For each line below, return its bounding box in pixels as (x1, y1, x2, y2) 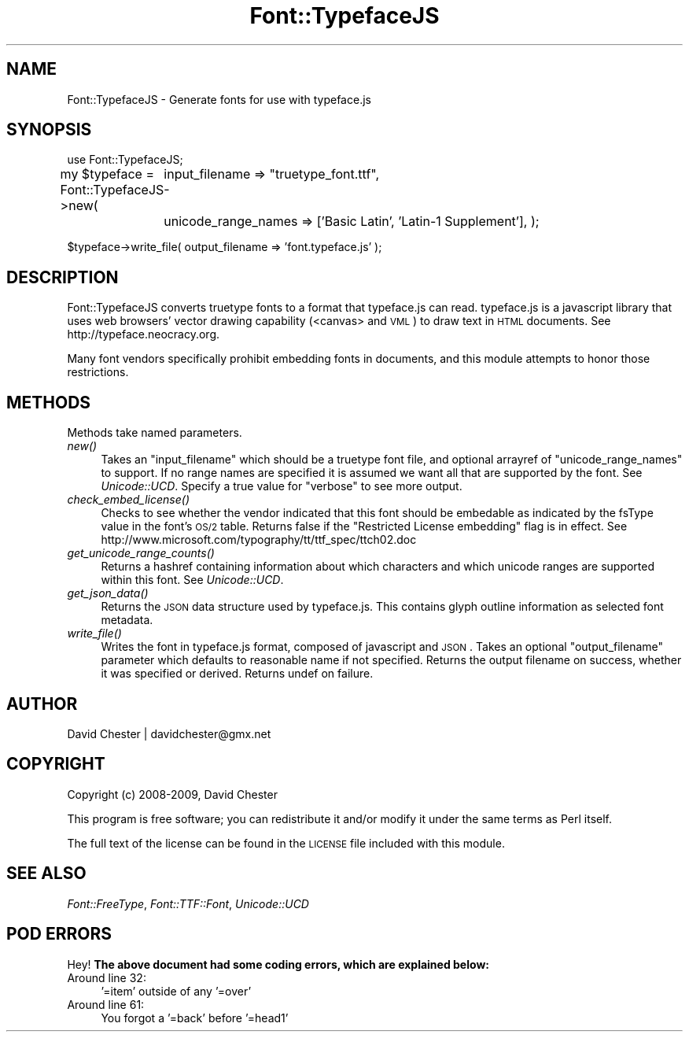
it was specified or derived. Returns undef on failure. (101, 667, 374, 681)
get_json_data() (67, 586, 149, 600)
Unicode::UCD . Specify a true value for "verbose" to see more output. (101, 479, 462, 493)
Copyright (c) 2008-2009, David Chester (67, 787, 278, 801)
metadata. (101, 613, 153, 627)
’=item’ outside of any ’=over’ (101, 984, 252, 998)
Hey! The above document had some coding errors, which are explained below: (67, 957, 489, 971)
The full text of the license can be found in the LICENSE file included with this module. (67, 836, 505, 850)
